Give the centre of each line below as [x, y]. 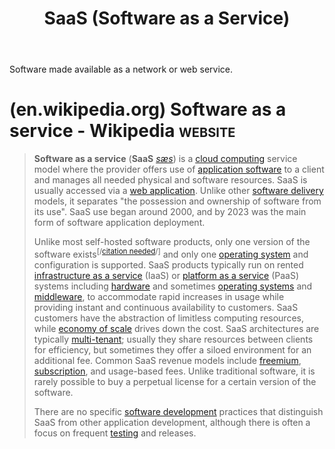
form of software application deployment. [119, 223]
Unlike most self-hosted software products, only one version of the [172, 242]
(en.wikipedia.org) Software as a [148, 109]
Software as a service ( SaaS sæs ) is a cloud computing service [165, 159]
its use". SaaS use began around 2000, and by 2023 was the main [170, 212]
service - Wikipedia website [122, 131]
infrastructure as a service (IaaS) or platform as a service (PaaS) [166, 275]
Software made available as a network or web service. [121, 69]
